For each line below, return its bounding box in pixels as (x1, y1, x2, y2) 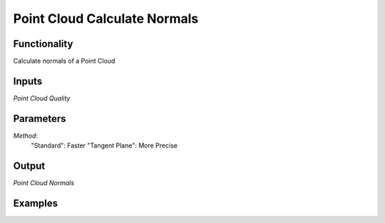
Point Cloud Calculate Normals (13, 11, 199, 26)
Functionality (13, 38, 73, 50)
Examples (13, 197, 58, 209)
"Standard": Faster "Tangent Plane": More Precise (31, 141, 178, 150)
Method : (13, 131, 38, 140)
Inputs (13, 75, 43, 87)
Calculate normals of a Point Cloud (13, 57, 115, 66)
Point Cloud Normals (13, 179, 75, 187)
